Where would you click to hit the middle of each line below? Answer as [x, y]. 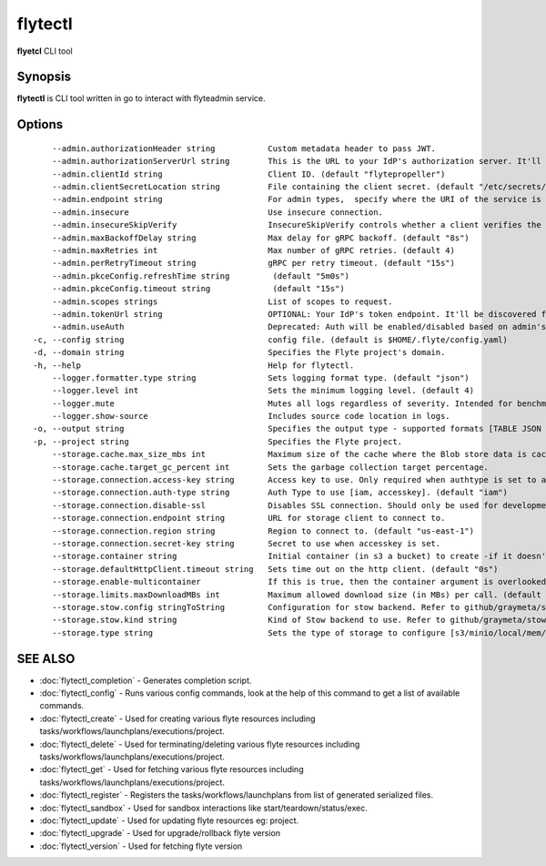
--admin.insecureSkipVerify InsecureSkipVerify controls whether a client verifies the [296, 225]
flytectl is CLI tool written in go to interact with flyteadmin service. [141, 98]
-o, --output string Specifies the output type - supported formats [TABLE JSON [287, 429]
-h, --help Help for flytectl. [194, 365]
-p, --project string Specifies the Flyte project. [218, 441]
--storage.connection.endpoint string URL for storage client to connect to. [248, 518]
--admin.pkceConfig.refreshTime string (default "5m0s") [201, 276]
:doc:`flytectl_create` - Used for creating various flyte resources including [177, 718]
